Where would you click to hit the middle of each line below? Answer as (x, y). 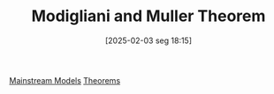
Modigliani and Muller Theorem (148, 16)
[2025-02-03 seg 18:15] (148, 40)
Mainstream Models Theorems (65, 80)
